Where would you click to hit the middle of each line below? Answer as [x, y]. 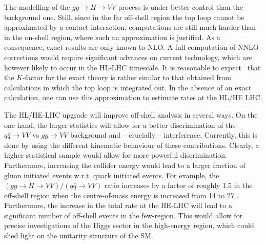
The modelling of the [37, 7]
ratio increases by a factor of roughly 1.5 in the [179, 185]
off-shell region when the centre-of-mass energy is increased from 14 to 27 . [121, 195]
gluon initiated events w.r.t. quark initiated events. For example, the [112, 175]
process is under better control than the [180, 7]
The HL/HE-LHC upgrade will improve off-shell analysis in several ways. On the [131, 114]
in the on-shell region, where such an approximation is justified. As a [112, 37]
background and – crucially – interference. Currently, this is [164, 135]
